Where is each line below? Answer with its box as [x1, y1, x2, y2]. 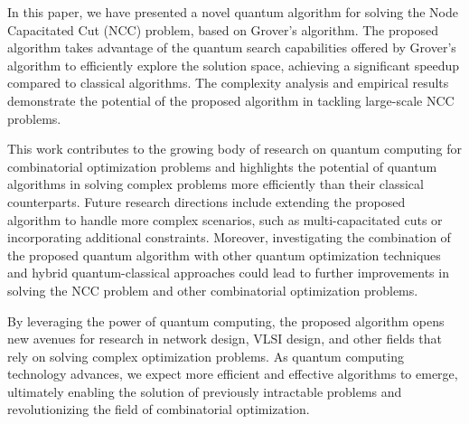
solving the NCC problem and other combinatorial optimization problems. [7, 280, 418, 299]
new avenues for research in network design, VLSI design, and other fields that [7, 329, 443, 348]
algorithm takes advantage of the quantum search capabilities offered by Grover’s [7, 38, 456, 57]
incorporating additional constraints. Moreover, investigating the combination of [7, 228, 451, 247]
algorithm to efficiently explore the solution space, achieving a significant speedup [7, 55, 460, 74]
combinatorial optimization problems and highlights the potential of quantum [7, 156, 437, 175]
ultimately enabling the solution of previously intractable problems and [7, 382, 402, 400]
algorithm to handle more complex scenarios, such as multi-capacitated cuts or [7, 210, 443, 229]
